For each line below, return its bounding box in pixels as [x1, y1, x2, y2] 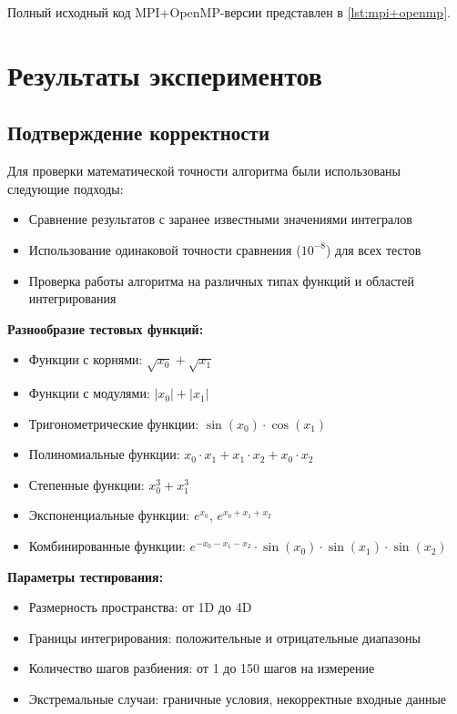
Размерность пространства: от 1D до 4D [28, 597, 252, 617]
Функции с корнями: [28, 350, 143, 369]
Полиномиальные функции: [28, 444, 180, 464]
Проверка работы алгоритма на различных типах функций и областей [28, 270, 414, 290]
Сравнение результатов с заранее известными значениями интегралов [28, 209, 412, 229]
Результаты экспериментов [7, 56, 322, 93]
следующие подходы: [7, 178, 124, 198]
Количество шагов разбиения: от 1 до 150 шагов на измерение [28, 658, 375, 678]
